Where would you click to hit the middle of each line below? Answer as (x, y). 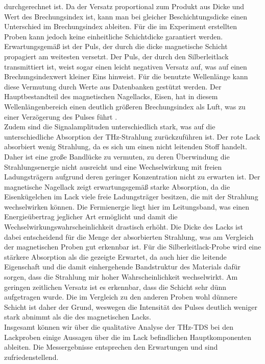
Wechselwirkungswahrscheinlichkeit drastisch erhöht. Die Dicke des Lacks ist (124, 227)
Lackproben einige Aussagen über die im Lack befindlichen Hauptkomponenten (128, 337)
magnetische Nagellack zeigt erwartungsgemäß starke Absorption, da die (117, 186)
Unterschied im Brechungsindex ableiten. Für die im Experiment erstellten (121, 26)
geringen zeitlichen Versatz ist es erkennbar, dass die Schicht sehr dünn (115, 287)
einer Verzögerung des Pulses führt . (61, 116)
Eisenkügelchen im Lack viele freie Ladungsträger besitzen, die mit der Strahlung (131, 197)
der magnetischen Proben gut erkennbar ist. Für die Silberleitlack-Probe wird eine (133, 247)
